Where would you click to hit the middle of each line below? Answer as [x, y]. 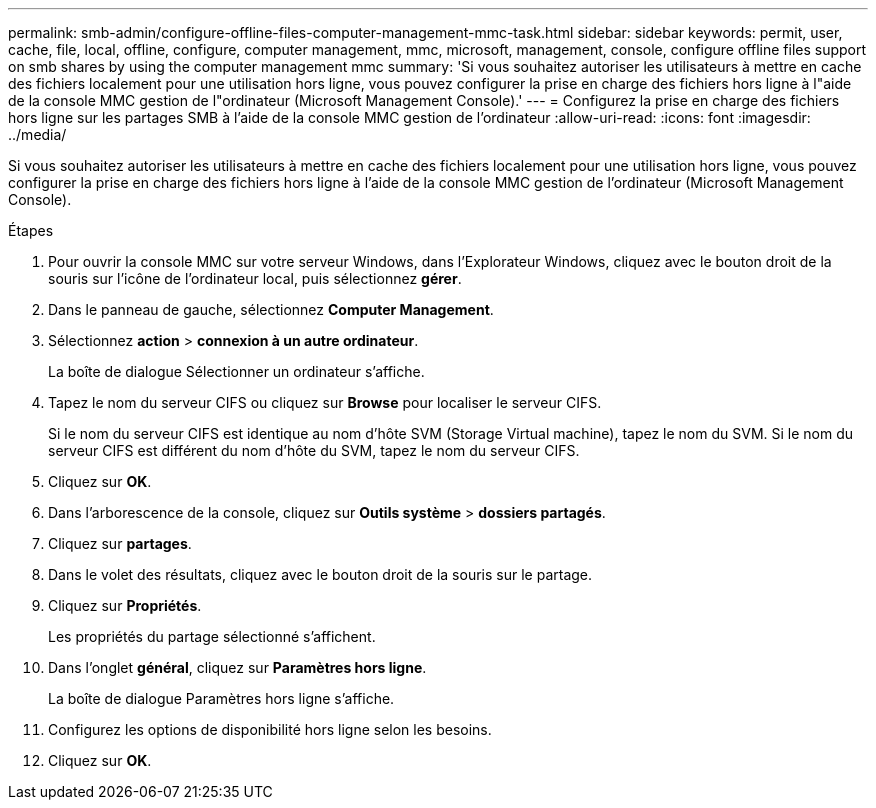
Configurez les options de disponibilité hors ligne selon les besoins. [270, 729]
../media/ [37, 134]
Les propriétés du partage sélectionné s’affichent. [212, 636]
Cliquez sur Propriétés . [125, 605]
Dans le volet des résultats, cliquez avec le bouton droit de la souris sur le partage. [320, 574]
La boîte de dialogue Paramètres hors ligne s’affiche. [221, 698]
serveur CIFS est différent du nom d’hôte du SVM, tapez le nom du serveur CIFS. [314, 450]
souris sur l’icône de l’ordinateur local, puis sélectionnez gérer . [255, 278]
